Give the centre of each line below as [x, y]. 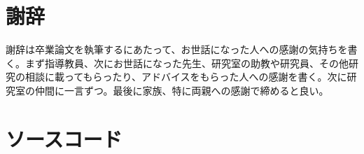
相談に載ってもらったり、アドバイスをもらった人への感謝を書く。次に [186, 77]
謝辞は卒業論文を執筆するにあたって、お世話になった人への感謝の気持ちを [177, 49]
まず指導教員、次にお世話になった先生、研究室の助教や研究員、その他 [187, 63]
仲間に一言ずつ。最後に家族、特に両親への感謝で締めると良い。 [182, 90]
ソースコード [64, 138]
